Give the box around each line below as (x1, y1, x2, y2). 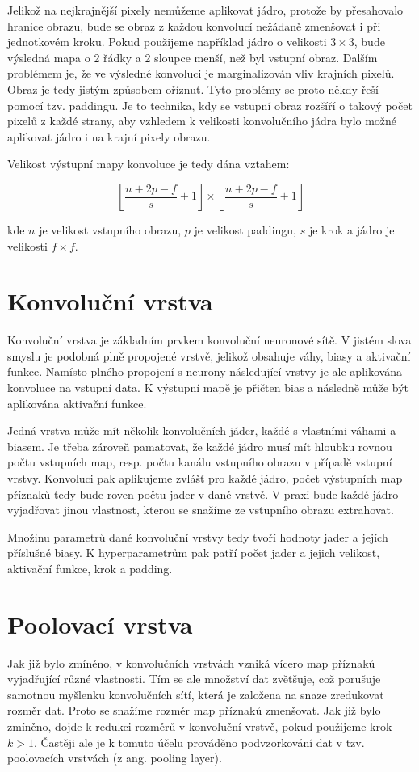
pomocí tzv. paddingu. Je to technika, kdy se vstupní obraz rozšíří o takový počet (7, 96, 413, 113)
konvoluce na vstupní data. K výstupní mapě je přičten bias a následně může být (7, 379, 409, 396)
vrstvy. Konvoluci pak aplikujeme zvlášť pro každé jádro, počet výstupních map (7, 470, 403, 486)
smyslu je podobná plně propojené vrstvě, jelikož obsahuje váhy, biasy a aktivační (7, 347, 411, 364)
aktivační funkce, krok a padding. (7, 559, 173, 576)
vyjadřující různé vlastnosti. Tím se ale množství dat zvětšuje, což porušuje (7, 670, 381, 687)
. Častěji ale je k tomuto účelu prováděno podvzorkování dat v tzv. (33, 733, 365, 750)
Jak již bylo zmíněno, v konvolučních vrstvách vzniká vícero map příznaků (7, 654, 375, 671)
